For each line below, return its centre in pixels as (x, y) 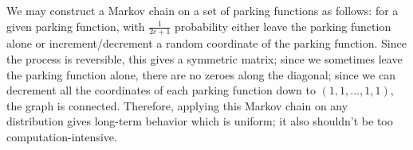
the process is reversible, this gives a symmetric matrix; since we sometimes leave (205, 59)
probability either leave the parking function (283, 26)
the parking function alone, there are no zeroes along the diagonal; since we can (201, 74)
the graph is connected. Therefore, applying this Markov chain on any (177, 105)
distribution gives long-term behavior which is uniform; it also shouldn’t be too (200, 121)
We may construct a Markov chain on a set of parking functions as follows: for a (203, 10)
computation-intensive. (62, 136)
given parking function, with (76, 26)
